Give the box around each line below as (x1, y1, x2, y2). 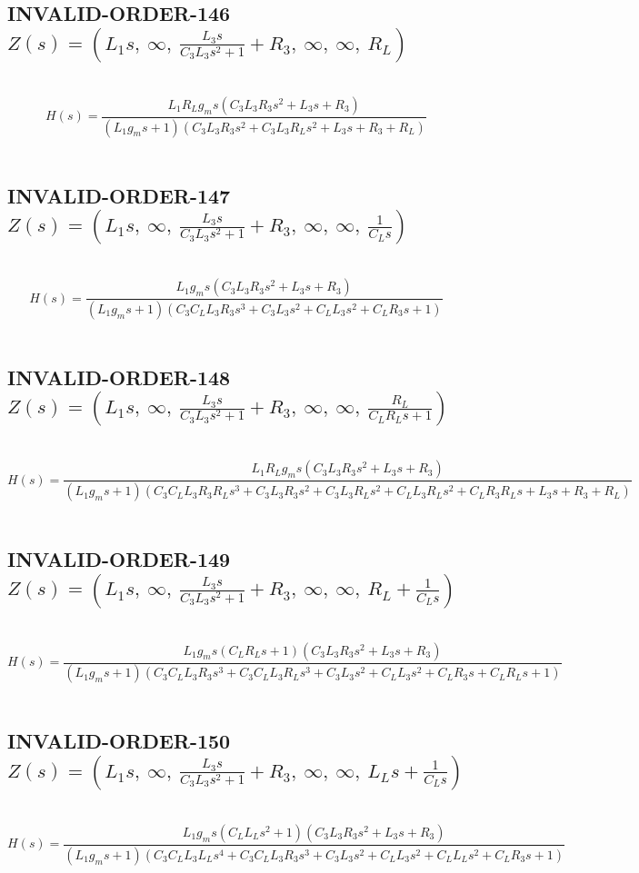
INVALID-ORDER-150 (7, 727, 231, 755)
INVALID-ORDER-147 (7, 181, 231, 209)
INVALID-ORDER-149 (7, 545, 231, 573)
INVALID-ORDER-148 (7, 362, 231, 391)
